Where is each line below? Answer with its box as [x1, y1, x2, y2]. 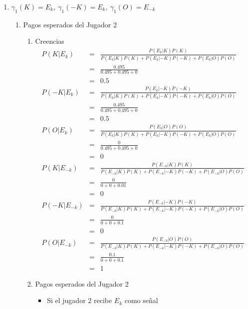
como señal [124, 295, 158, 306]
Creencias [35, 36, 64, 46]
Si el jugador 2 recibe [47, 295, 112, 306]
